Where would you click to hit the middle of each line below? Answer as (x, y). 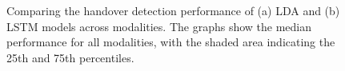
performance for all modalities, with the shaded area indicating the (171, 42)
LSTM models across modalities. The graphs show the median (159, 26)
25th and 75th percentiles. (70, 57)
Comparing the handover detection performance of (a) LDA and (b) (173, 10)
